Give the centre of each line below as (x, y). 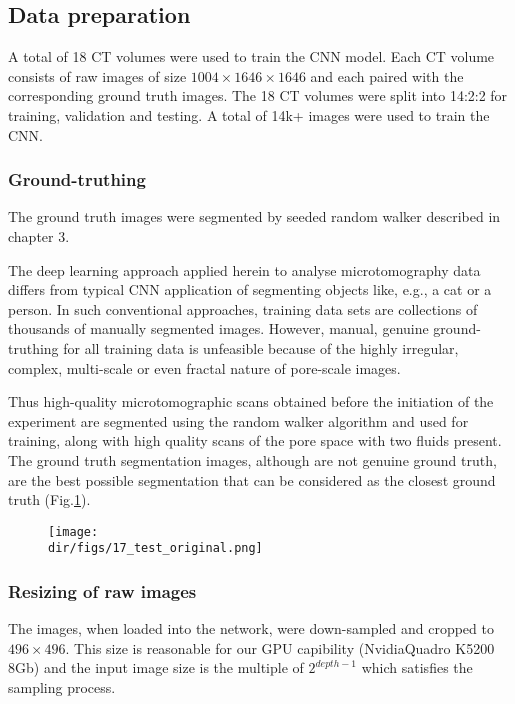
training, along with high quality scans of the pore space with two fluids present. (255, 440)
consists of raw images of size (97, 75)
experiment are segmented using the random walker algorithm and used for (238, 420)
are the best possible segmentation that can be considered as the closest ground (252, 479)
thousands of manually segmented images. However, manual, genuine (218, 328)
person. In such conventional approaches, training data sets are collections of (243, 308)
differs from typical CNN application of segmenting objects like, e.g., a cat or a (250, 289)
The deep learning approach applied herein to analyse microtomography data (244, 269)
